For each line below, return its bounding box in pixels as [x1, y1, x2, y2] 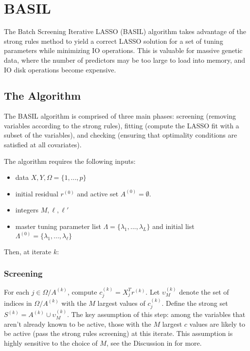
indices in [4, 298, 32, 308]
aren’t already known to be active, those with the [4, 318, 151, 329]
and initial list [152, 221, 195, 231]
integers [15, 205, 38, 215]
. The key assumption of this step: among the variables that [67, 309, 246, 319]
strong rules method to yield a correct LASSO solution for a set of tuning [4, 35, 223, 46]
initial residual [15, 188, 58, 198]
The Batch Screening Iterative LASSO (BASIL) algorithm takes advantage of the [4, 26, 246, 36]
